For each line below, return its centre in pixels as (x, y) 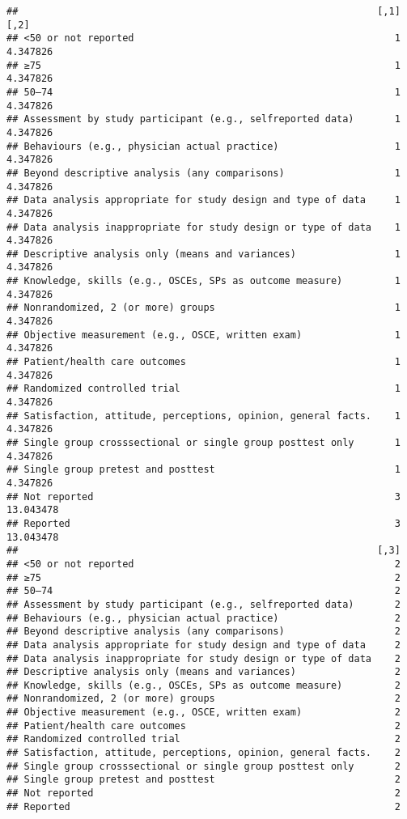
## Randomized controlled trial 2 (203, 739)
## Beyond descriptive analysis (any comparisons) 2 (203, 632)
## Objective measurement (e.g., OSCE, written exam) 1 (203, 335)
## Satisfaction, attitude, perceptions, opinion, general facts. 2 (203, 753)
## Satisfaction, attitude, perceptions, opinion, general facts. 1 (203, 416)
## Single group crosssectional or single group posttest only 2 (203, 766)
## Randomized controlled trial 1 (203, 389)
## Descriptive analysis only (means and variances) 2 (203, 672)
